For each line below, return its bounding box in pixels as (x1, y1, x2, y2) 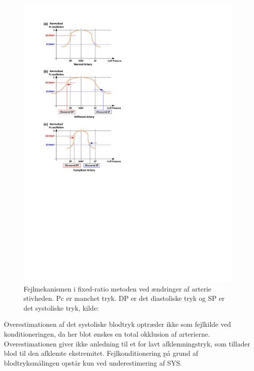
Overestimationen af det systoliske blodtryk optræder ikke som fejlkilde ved (4, 319, 231, 329)
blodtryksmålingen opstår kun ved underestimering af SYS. (4, 357, 182, 368)
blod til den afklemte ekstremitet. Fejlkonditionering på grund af (4, 348, 198, 358)
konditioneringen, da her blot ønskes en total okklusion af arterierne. (4, 329, 210, 339)
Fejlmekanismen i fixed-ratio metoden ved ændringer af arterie (24, 283, 211, 293)
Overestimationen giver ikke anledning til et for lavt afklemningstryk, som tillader (4, 338, 251, 348)
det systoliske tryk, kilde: (24, 302, 99, 313)
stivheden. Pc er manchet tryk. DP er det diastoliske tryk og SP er (24, 293, 225, 303)
